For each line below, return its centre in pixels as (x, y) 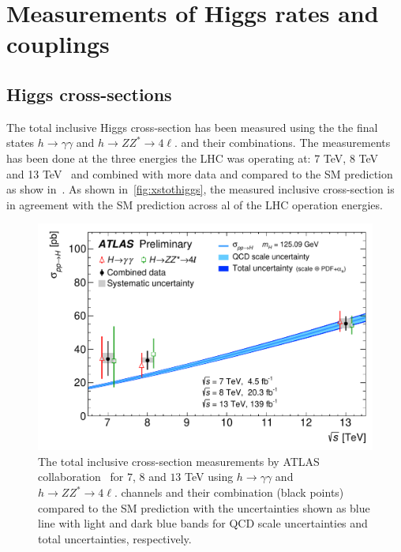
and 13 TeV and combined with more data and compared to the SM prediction (200, 173)
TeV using (209, 477)
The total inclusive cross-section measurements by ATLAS (179, 461)
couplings (58, 44)
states (21, 143)
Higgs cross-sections (89, 94)
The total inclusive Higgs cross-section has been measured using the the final (192, 127)
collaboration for (81, 477)
